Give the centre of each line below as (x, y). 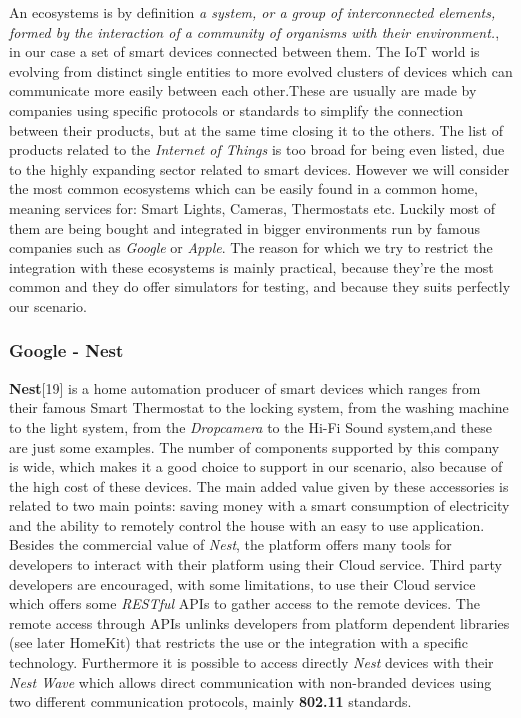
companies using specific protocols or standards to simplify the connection (236, 109)
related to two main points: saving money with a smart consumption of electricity (259, 505)
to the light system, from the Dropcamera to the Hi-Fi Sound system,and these (250, 426)
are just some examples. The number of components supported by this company (254, 446)
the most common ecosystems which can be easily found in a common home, (243, 188)
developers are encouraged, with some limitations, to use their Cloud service (242, 583)
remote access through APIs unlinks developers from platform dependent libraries (259, 622)
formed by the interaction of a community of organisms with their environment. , (254, 31)
